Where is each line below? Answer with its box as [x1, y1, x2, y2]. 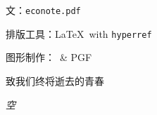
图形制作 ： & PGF [6, 50, 92, 65]
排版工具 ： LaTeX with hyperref [6, 26, 152, 41]
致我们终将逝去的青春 [6, 73, 104, 88]
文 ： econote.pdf [6, 3, 81, 17]
